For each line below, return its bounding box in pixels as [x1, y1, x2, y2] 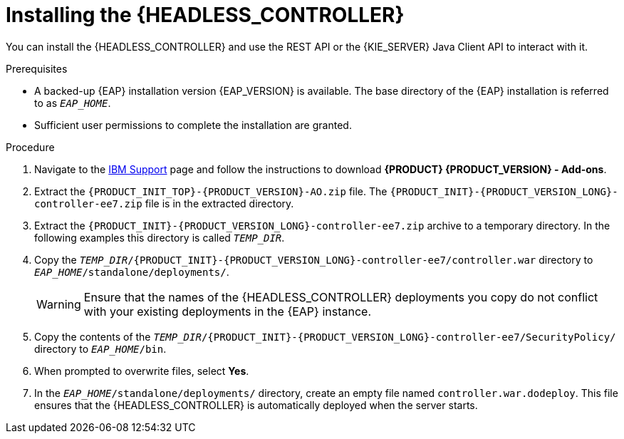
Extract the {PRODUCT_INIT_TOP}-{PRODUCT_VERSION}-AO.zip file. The [34, 185, 388, 197]
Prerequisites [6, 62, 68, 75]
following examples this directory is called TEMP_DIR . [34, 231, 285, 244]
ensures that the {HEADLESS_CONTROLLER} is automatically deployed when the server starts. [34, 398, 478, 411]
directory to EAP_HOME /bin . [34, 342, 167, 355]
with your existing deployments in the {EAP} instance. [83, 304, 371, 319]
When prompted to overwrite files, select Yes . [34, 364, 249, 377]
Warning [36, 296, 81, 311]
